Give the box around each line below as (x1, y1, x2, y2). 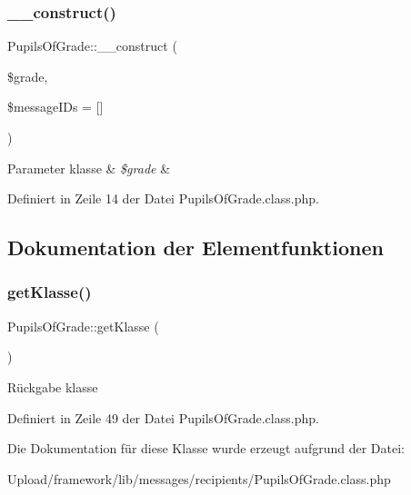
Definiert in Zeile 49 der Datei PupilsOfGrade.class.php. (7, 408, 319, 427)
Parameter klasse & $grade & (7, 158, 171, 177)
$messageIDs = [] (7, 97, 104, 116)
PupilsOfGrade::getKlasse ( (7, 316, 159, 335)
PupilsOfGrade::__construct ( (7, 36, 177, 55)
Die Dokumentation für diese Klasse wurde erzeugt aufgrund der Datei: (7, 439, 405, 458)
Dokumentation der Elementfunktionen (7, 233, 384, 262)
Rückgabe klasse (7, 377, 98, 396)
